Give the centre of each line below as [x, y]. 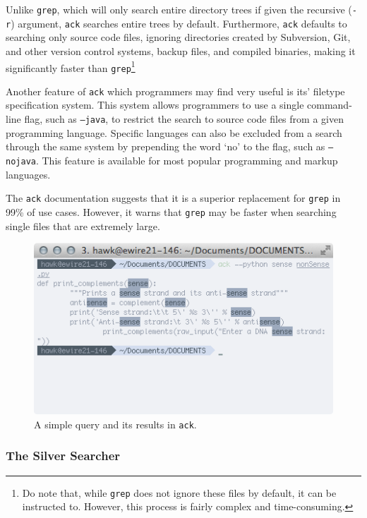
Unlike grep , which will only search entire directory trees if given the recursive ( [179, 9]
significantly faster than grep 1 [71, 66]
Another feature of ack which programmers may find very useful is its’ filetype [175, 91]
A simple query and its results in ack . [115, 424]
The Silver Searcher [63, 456]
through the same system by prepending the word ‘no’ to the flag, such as [166, 146]
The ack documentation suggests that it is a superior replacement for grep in [173, 198]
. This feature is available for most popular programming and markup [187, 160]
